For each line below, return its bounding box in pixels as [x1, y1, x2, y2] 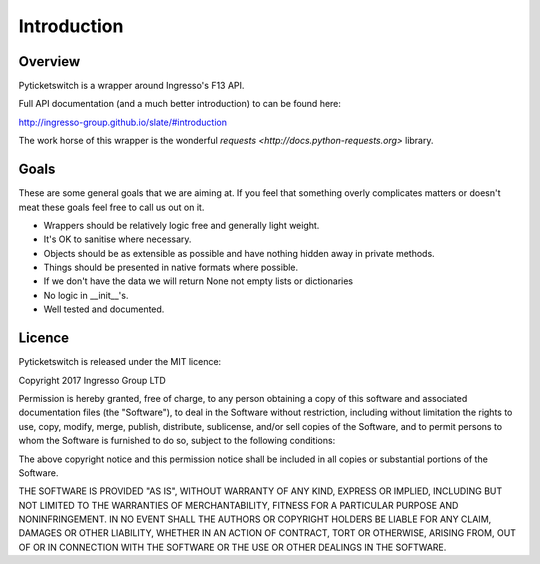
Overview [18, 53, 81, 70]
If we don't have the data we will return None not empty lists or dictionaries [43, 275, 354, 287]
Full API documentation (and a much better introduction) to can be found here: [18, 98, 342, 110]
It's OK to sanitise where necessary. [43, 233, 192, 245]
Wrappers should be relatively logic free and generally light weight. [43, 219, 320, 231]
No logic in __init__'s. [43, 289, 129, 301]
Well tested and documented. [43, 303, 165, 315]
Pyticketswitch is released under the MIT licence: [18, 356, 222, 368]
